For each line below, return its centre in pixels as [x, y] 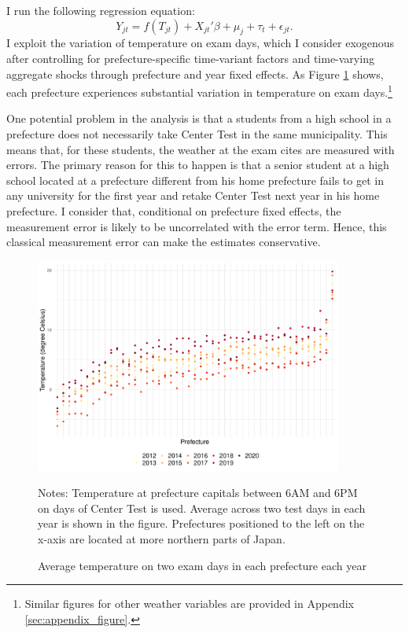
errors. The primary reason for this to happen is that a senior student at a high [198, 165]
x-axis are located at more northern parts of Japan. [162, 538]
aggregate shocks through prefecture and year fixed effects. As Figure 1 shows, [195, 74]
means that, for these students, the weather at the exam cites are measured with [201, 149]
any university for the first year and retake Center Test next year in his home [193, 195]
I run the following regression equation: [101, 10]
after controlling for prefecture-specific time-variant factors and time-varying [190, 58]
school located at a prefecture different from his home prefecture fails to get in [195, 180]
